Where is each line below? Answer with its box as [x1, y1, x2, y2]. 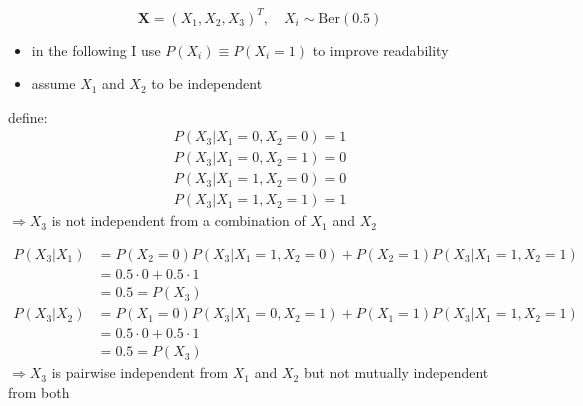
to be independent [151, 73, 263, 94]
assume [31, 73, 76, 94]
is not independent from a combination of [51, 210, 306, 231]
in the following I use [31, 39, 161, 60]
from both [8, 381, 70, 402]
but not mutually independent [303, 362, 489, 383]
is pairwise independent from [51, 362, 229, 383]
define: [8, 106, 48, 127]
